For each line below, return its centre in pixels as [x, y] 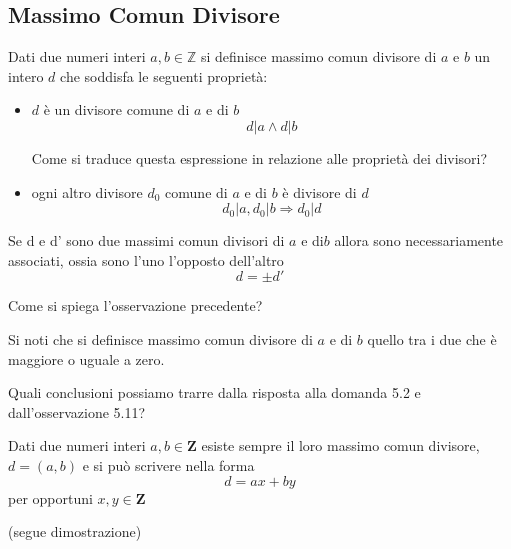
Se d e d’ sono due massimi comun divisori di [146, 240]
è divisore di [319, 191]
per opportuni [50, 497]
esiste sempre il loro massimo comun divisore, [340, 445]
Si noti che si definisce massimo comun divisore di [160, 338]
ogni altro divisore [87, 191]
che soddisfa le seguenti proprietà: [164, 75]
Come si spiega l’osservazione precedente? [135, 305]
